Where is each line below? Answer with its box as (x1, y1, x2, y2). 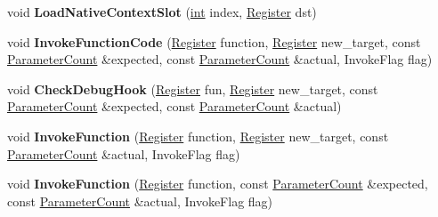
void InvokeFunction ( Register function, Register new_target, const (7, 126, 389, 145)
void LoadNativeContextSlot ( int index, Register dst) (7, 3, 317, 20)
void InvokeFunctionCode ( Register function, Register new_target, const (7, 32, 421, 51)
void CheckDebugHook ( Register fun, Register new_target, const (7, 79, 378, 98)
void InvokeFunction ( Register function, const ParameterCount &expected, (7, 174, 428, 193)
